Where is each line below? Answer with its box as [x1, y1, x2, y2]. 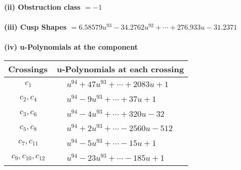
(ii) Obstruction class [4, 2, 81, 12]
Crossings [8, 62, 48, 75]
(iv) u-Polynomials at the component [4, 41, 138, 52]
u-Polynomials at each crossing [57, 62, 184, 75]
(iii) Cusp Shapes [4, 22, 67, 32]
